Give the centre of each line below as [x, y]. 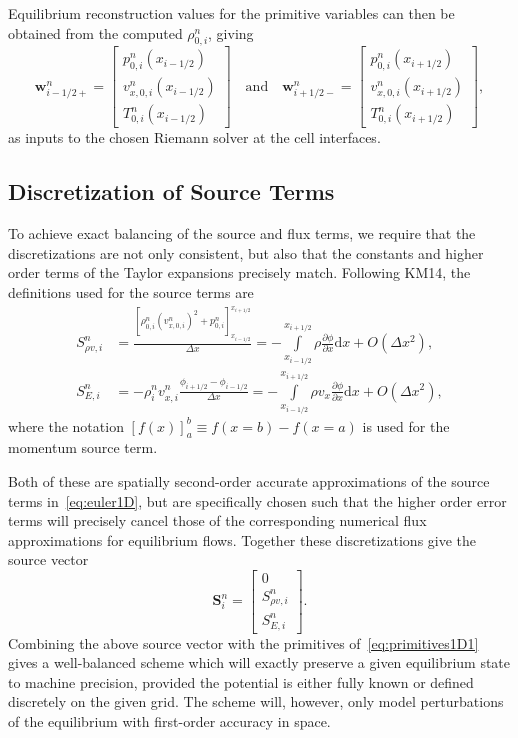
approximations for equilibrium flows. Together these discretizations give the [242, 539]
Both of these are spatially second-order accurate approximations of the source [249, 481]
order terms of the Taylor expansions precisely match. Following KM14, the [239, 272]
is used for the [406, 425]
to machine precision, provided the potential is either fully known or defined [241, 681]
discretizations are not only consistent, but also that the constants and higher [246, 252]
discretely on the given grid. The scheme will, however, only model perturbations [256, 701]
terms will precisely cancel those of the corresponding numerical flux [217, 520]
